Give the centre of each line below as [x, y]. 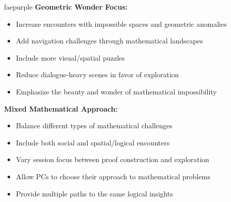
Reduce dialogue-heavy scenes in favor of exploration [97, 74]
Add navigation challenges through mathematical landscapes [109, 41]
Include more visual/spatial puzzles [70, 57]
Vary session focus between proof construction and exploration [112, 159]
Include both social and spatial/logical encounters [93, 142]
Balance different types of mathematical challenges [94, 125]
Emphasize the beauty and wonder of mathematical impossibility [116, 91]
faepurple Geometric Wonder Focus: [66, 7]
